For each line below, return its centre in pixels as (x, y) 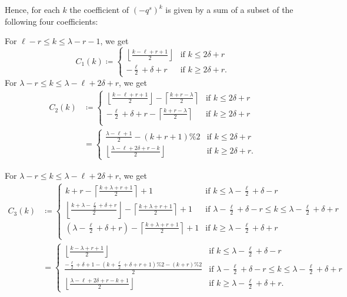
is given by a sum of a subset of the (229, 9)
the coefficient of (99, 9)
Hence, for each (32, 9)
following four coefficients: (51, 21)
